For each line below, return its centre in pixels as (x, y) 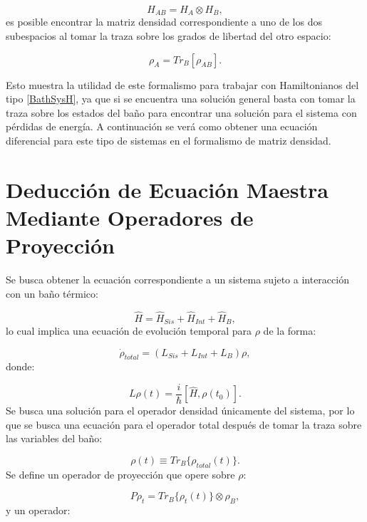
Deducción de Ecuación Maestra (167, 189)
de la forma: (290, 330)
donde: (20, 366)
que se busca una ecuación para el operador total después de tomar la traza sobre (184, 424)
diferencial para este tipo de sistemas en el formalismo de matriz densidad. (169, 141)
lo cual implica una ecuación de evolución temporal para (129, 330)
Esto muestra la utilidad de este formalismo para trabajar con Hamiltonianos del (182, 84)
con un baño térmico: (52, 293)
